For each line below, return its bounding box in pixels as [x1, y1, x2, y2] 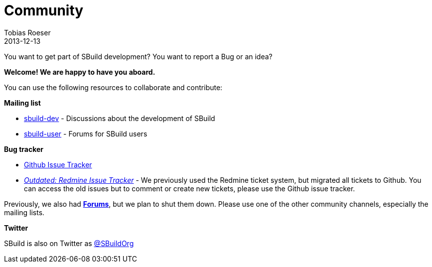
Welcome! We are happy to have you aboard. [4, 67, 155, 76]
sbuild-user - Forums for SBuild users [24, 129, 147, 138]
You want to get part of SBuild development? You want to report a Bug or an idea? [4, 52, 273, 61]
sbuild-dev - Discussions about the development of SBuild [24, 114, 215, 123]
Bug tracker [4, 144, 43, 153]
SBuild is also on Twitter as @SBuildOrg [4, 239, 134, 248]
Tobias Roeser [4, 28, 51, 37]
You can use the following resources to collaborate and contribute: [4, 83, 223, 92]
